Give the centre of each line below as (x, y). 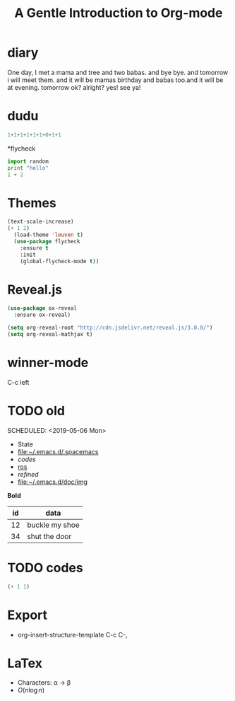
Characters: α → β (44, 683)
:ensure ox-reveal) (42, 315)
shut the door (49, 536)
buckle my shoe (53, 525)
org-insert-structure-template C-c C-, (73, 635)
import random (28, 161)
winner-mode (48, 363)
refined (28, 474)
